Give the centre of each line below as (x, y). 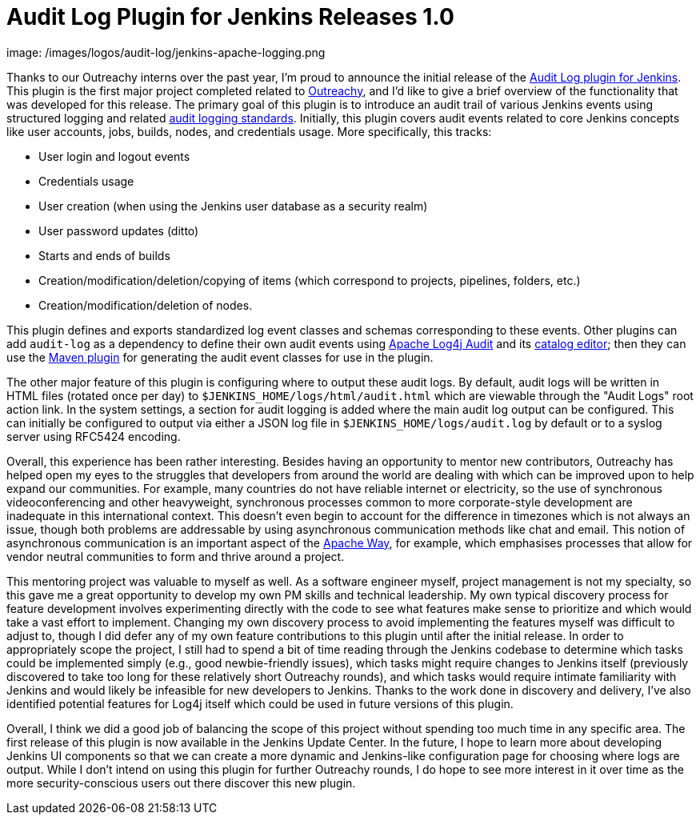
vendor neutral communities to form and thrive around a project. (176, 556)
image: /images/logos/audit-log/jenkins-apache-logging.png (166, 52)
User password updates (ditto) (119, 230)
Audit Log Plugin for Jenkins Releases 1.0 (230, 17)
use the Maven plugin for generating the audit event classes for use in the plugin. (220, 357)
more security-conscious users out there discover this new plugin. (181, 783)
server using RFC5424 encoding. (94, 436)
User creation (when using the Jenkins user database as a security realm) (233, 206)
